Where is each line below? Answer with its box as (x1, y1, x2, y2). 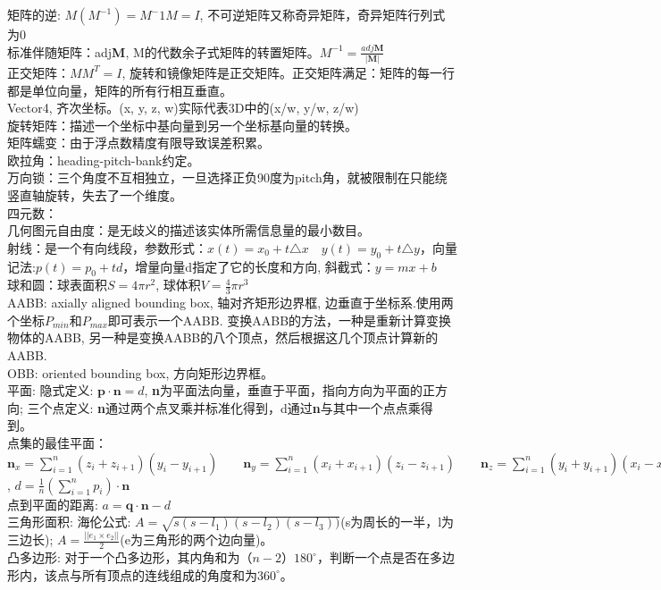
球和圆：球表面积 (7, 275, 107, 294)
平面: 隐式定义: (7, 381, 94, 400)
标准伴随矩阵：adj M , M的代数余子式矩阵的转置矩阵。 (7, 42, 320, 61)
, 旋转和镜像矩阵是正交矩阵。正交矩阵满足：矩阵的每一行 (121, 63, 456, 81)
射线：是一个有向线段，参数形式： (7, 238, 207, 257)
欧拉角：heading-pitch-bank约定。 (7, 150, 200, 169)
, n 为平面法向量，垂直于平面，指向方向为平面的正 (144, 381, 436, 400)
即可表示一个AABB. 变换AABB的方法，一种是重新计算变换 (107, 310, 452, 329)
